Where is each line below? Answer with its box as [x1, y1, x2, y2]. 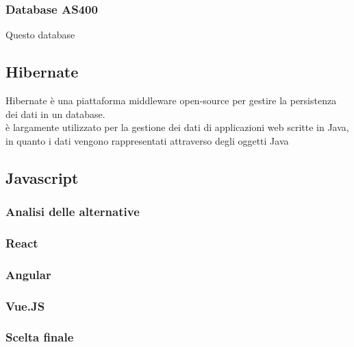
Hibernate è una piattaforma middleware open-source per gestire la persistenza [5, 93, 337, 108]
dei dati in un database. [5, 106, 105, 121]
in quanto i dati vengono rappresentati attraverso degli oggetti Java [5, 133, 289, 147]
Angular [5, 265, 51, 283]
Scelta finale [5, 328, 74, 346]
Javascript [5, 167, 79, 188]
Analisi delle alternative [5, 203, 140, 220]
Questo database [5, 27, 75, 42]
